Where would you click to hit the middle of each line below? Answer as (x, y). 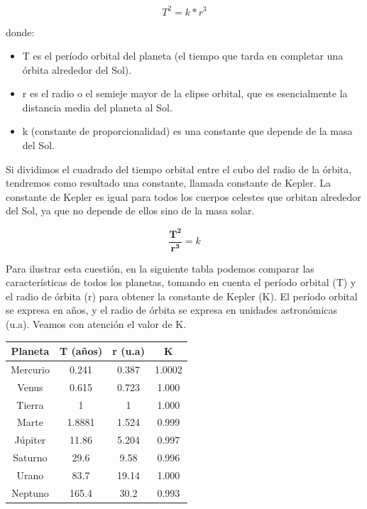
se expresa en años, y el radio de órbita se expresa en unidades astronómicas (172, 310)
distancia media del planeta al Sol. (97, 107)
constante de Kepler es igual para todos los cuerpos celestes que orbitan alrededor (183, 196)
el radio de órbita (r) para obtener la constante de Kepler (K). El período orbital (182, 296)
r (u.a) (128, 351)
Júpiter (30, 440)
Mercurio (30, 369)
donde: (20, 32)
